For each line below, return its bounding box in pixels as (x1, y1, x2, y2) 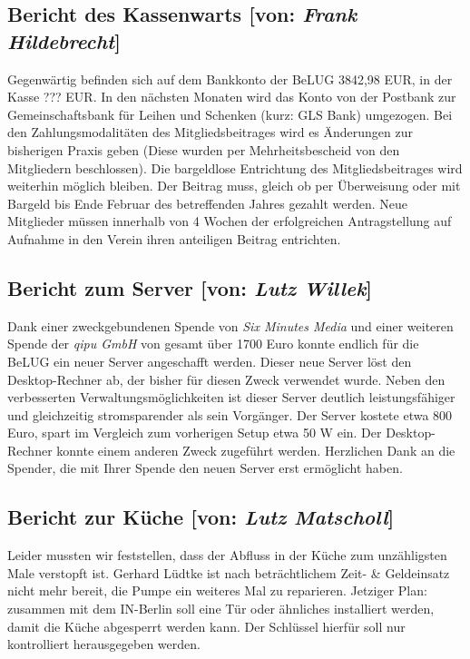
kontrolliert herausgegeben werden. (7, 634, 201, 654)
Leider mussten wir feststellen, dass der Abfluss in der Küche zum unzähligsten (7, 546, 447, 565)
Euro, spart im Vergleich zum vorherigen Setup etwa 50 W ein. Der (7, 423, 382, 442)
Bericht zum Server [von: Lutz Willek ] (7, 273, 373, 301)
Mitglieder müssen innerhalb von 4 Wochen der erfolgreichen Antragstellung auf (7, 211, 452, 231)
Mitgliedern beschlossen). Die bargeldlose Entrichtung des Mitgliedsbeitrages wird (7, 158, 463, 177)
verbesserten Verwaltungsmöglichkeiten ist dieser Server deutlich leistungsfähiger (7, 388, 455, 407)
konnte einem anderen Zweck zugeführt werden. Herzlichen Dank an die (56, 440, 455, 459)
